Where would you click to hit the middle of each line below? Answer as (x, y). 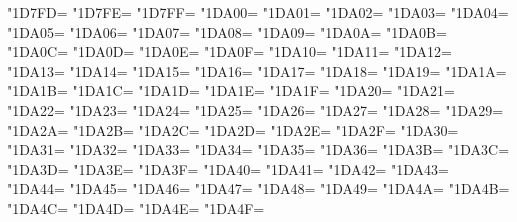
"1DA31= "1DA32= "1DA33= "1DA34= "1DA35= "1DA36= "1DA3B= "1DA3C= (258, 149)
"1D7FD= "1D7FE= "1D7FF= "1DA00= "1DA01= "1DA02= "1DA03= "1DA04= (258, 12)
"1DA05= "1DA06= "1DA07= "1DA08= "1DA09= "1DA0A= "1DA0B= (227, 31)
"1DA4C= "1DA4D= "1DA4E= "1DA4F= (136, 207)
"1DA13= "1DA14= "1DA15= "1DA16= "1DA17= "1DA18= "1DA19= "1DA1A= (257, 70)
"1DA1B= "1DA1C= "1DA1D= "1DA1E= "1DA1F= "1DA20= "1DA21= (231, 90)
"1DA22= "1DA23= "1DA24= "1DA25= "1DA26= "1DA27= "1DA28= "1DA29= (255, 109)
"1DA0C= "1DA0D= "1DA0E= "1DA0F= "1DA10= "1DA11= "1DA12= (229, 51)
